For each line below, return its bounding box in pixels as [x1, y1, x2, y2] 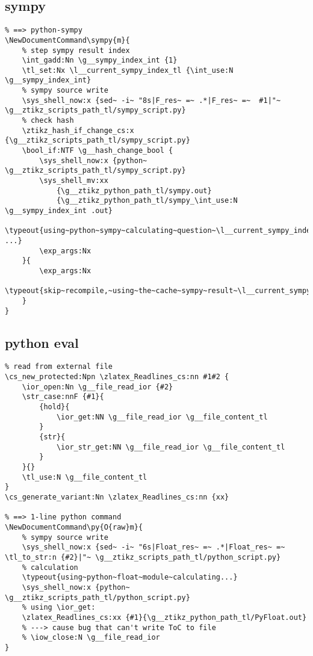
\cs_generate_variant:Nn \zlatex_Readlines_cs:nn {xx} [5, 492, 229, 501]
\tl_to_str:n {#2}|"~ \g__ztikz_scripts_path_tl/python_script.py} [5, 552, 281, 562]
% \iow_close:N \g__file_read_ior [22, 633, 160, 642]
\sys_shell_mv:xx [39, 176, 108, 185]
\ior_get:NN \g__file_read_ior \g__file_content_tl [56, 412, 268, 421]
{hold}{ [39, 403, 70, 412]
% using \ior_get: [22, 603, 96, 612]
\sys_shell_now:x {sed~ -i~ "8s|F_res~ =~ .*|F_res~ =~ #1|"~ [22, 96, 281, 105]
